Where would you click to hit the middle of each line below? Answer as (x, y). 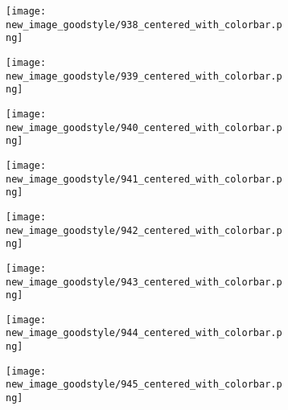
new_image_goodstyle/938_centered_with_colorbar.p (144, 25)
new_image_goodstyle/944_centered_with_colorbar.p (144, 333)
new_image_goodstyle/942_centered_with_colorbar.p (144, 230)
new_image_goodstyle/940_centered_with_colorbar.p (144, 127)
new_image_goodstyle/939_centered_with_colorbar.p (144, 76)
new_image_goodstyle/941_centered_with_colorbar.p (144, 179)
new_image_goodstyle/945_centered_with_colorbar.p (144, 385)
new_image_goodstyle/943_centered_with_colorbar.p (144, 282)
